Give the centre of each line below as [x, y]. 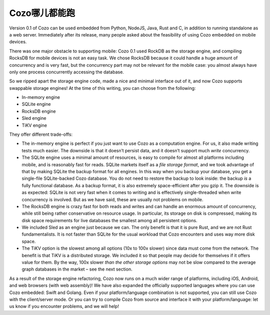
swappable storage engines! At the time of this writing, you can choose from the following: [102, 88]
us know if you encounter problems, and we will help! [64, 307]
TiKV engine [34, 125]
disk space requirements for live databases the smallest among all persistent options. [109, 220]
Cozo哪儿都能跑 [42, 13]
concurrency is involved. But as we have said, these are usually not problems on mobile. [112, 199]
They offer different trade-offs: [41, 134]
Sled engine [34, 118]
